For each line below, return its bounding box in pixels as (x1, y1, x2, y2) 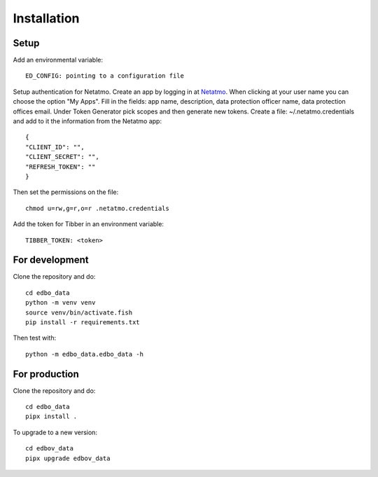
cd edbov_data (25, 445, 73, 452)
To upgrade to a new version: (13, 428, 98, 436)
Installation (13, 11, 80, 26)
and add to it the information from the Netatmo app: (13, 117, 162, 125)
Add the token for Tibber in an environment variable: (13, 220, 164, 228)
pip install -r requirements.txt (25, 319, 140, 326)
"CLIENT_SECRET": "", (25, 153, 99, 161)
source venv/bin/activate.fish (25, 308, 133, 317)
